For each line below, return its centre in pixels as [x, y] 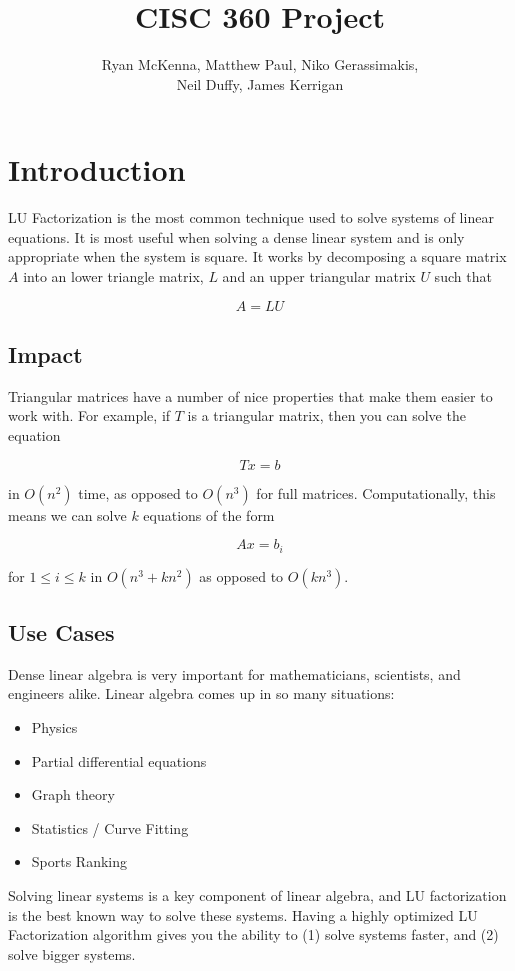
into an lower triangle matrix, [113, 276]
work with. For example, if [89, 415]
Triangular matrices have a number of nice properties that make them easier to [250, 395]
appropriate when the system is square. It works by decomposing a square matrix [257, 256]
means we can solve [67, 514]
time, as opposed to [138, 492]
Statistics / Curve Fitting [110, 827]
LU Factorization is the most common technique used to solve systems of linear [251, 217]
